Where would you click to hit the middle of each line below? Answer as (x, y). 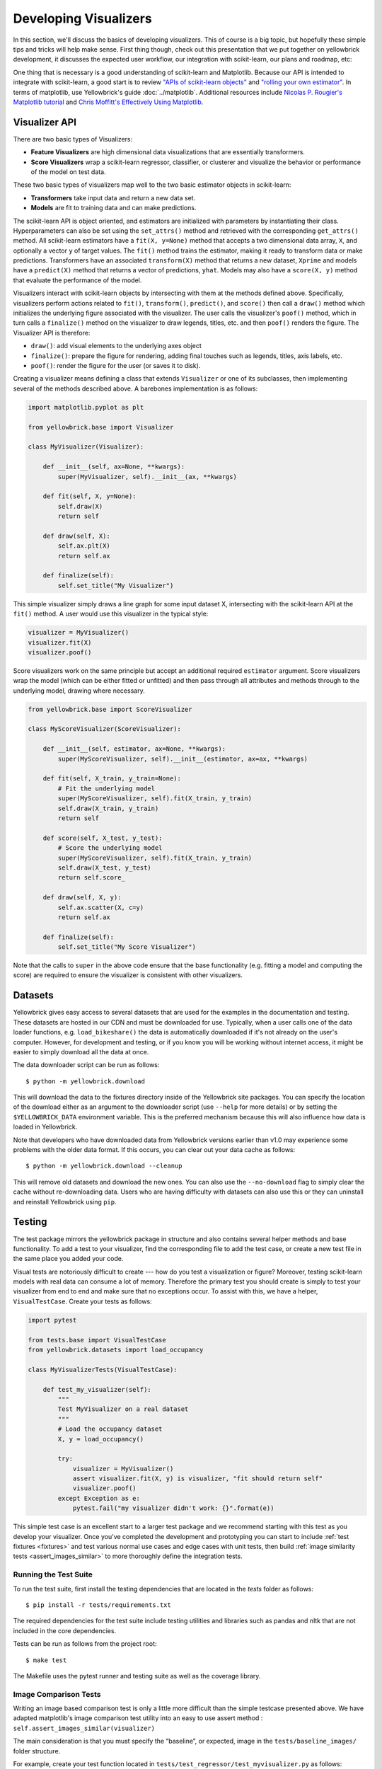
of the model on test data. (68, 172)
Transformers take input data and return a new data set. (113, 197)
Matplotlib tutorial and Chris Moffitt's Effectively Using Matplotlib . (108, 102)
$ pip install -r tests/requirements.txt (98, 1605)
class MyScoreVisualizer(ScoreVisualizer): (105, 729)
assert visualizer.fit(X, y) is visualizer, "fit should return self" (198, 1479)
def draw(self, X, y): (82, 898)
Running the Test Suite (53, 1574)
